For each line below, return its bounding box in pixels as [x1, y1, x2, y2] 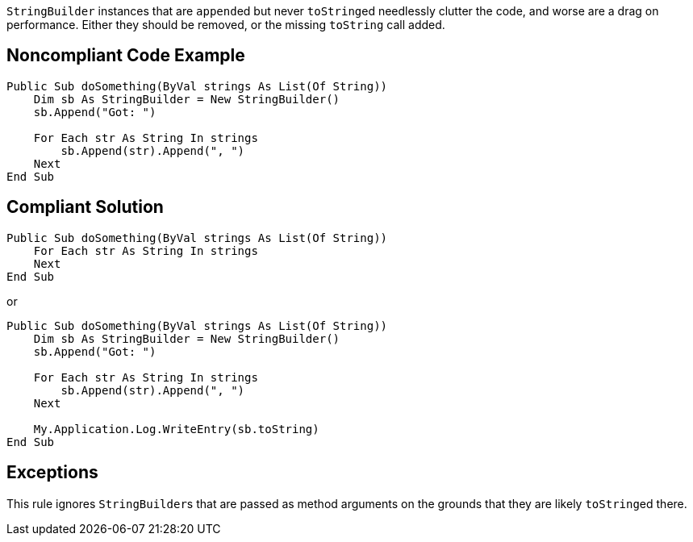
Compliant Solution [6, 197, 164, 218]
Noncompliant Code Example [6, 45, 245, 66]
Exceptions [6, 462, 98, 483]
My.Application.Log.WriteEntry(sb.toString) [33, 422, 319, 436]
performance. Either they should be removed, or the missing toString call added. [6, 18, 445, 31]
